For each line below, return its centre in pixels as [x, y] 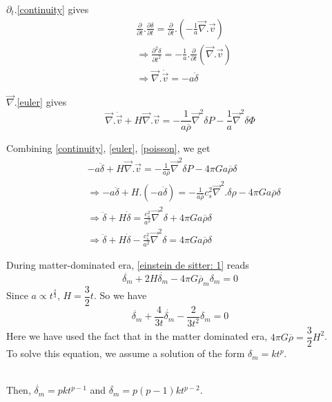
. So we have [120, 295]
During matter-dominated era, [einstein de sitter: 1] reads [128, 265]
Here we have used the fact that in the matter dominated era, [137, 336]
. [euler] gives [40, 102]
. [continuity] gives [51, 9]
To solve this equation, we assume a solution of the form [126, 353]
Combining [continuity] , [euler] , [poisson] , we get [108, 148]
